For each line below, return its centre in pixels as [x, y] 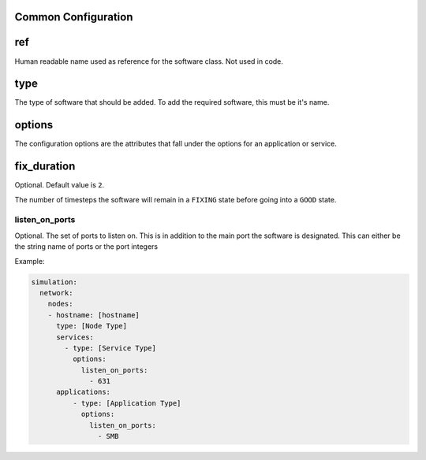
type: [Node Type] [92, 326]
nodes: [60, 304]
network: [56, 293]
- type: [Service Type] [110, 348]
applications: [83, 392]
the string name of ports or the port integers [86, 247]
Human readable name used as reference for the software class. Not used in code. [149, 61]
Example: [30, 261]
